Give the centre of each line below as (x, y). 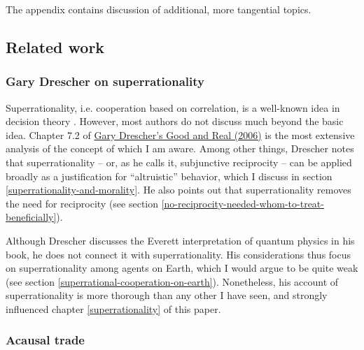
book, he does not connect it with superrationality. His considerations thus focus (178, 254)
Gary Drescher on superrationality (105, 81)
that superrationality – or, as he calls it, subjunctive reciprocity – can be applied (179, 162)
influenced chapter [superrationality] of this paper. (113, 308)
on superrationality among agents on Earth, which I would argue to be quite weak (182, 268)
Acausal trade (45, 340)
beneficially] (31, 217)
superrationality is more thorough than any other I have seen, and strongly (167, 295)
